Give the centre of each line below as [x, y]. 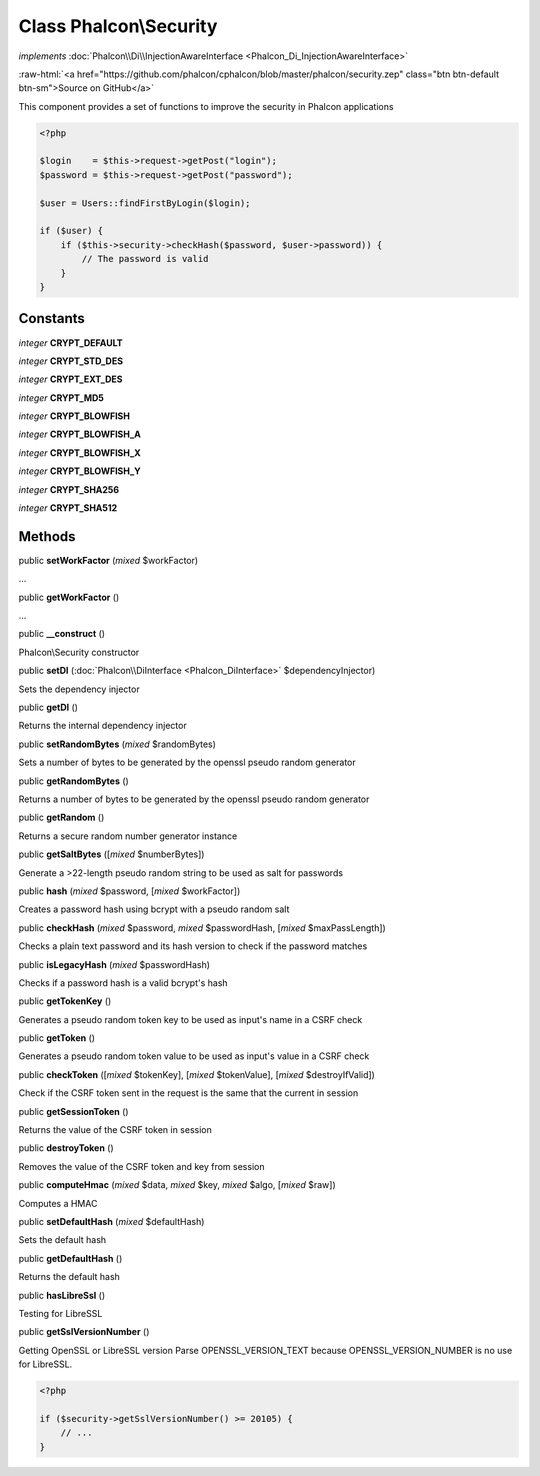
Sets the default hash [62, 1240]
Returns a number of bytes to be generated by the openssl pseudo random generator [194, 799]
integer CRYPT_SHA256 [69, 489]
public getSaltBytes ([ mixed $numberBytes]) [111, 854]
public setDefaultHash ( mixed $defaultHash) [111, 1221]
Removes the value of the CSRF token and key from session [141, 1166]
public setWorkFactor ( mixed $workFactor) [108, 560]
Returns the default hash [69, 1277]
